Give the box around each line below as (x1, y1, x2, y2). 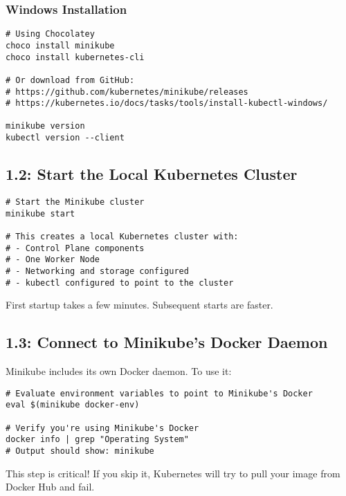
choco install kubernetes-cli (6, 52, 145, 62)
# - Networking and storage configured (6, 266, 189, 276)
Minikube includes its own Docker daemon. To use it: (6, 364, 232, 378)
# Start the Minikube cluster (6, 196, 145, 207)
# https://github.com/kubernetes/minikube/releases (6, 86, 248, 97)
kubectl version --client (6, 133, 125, 143)
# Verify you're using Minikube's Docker (6, 423, 199, 433)
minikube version (6, 121, 85, 131)
